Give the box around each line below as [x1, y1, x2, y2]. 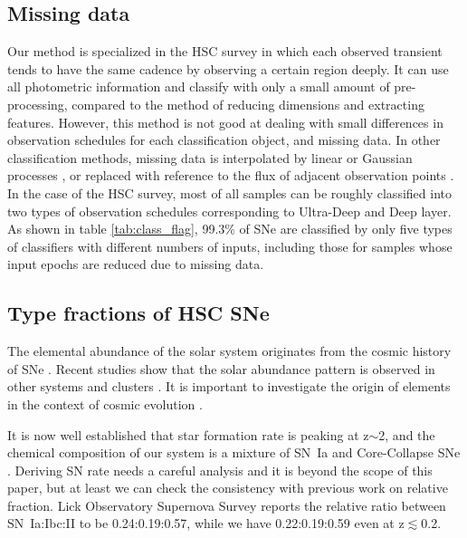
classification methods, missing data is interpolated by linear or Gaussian [7, 148, 413, 167]
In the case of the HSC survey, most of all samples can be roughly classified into [7, 183, 452, 202]
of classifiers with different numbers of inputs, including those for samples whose [7, 236, 453, 255]
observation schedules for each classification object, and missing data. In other [7, 130, 441, 149]
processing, [7, 94, 68, 113]
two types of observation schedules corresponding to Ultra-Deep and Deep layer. [7, 201, 452, 220]
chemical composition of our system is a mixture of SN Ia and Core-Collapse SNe [7, 443, 461, 462]
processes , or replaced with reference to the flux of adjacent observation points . [7, 166, 454, 185]
